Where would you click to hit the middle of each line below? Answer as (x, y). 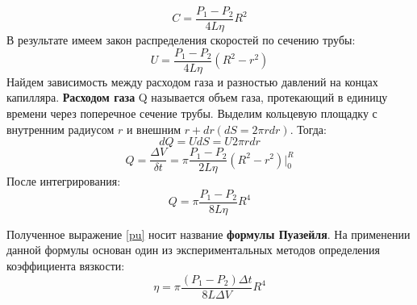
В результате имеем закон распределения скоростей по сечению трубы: (181, 40)
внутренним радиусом (60, 129)
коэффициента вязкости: (66, 265)
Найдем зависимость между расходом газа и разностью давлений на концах (192, 81)
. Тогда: (308, 129)
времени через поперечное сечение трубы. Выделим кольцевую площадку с (192, 113)
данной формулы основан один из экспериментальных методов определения (194, 250)
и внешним (153, 129)
